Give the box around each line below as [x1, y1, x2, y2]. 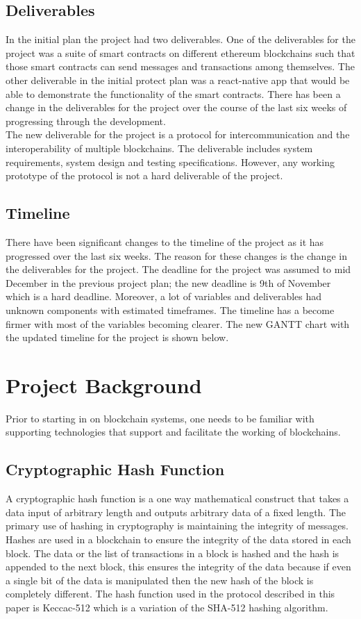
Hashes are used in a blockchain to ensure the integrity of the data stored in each [6, 531, 351, 546]
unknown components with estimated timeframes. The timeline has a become [6, 302, 335, 317]
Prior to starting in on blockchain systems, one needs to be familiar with [6, 411, 314, 425]
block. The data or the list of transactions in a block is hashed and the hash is [6, 545, 339, 560]
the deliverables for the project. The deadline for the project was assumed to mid [6, 262, 351, 277]
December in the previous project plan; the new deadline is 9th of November [6, 275, 331, 290]
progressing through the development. [6, 113, 166, 128]
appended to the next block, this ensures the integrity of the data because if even [6, 559, 351, 574]
